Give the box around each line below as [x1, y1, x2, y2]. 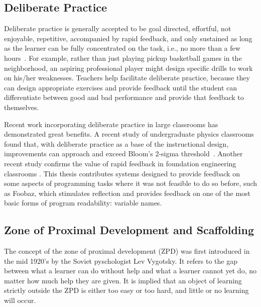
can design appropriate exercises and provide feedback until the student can [4, 82, 237, 92]
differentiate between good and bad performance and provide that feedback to [4, 92, 244, 103]
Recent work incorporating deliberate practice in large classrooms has [4, 119, 218, 129]
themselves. [4, 101, 39, 112]
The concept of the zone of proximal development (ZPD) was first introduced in [4, 246, 250, 256]
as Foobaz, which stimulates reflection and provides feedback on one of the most [4, 187, 251, 198]
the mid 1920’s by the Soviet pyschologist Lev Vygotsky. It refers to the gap [4, 255, 237, 266]
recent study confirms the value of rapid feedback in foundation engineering [4, 158, 236, 168]
